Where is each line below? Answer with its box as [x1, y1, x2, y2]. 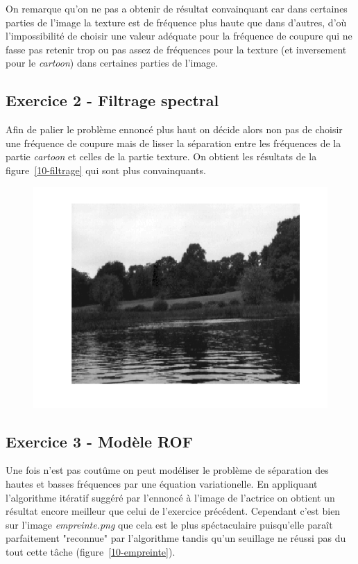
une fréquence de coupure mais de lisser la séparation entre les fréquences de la [6, 135, 341, 150]
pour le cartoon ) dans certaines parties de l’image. [6, 55, 219, 70]
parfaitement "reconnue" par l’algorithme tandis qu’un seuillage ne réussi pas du [6, 531, 346, 545]
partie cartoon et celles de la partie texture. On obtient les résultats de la [6, 149, 317, 164]
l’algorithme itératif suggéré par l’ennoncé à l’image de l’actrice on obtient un [6, 490, 335, 504]
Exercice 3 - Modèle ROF [6, 430, 193, 452]
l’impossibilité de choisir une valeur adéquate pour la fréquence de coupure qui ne [6, 28, 352, 43]
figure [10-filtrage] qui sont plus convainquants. [6, 162, 206, 177]
